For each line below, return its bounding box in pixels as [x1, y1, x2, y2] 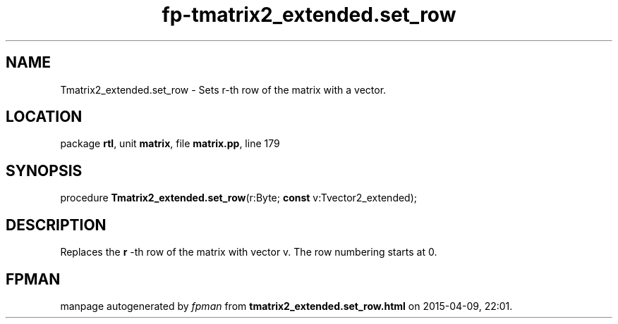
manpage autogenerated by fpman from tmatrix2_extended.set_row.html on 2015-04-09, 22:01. [60, 299, 513, 312]
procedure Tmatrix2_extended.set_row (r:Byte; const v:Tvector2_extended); [60, 192, 418, 204]
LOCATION [6, 108, 83, 126]
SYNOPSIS [6, 161, 83, 180]
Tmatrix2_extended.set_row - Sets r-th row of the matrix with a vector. [60, 83, 387, 96]
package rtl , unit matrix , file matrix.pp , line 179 [60, 137, 280, 150]
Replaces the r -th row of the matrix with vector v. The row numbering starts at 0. [60, 246, 437, 258]
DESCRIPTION [6, 216, 107, 234]
